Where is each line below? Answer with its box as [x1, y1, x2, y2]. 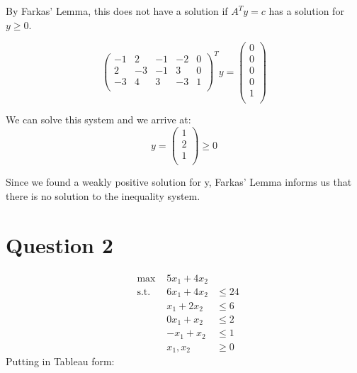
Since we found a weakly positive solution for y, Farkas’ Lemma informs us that [6, 174, 352, 189]
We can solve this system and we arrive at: [6, 112, 191, 127]
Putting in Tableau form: [6, 354, 115, 369]
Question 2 [6, 230, 113, 259]
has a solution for [268, 4, 344, 18]
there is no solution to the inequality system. [6, 188, 200, 203]
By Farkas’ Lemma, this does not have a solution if [6, 4, 228, 18]
